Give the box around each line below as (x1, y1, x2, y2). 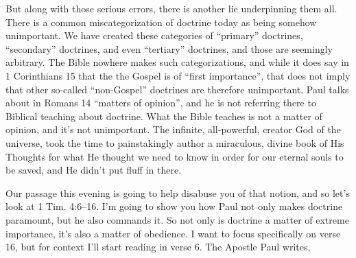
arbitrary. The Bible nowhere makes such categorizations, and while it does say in (5, 55, 349, 69)
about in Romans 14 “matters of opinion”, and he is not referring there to (5, 95, 316, 110)
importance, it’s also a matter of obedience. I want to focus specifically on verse (5, 226, 341, 240)
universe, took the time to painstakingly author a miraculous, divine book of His (5, 135, 344, 150)
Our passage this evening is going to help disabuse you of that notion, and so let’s (5, 185, 350, 200)
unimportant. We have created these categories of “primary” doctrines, (5, 28, 303, 43)
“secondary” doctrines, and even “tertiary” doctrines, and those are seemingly (5, 41, 333, 56)
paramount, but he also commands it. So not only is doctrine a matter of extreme (5, 212, 349, 226)
